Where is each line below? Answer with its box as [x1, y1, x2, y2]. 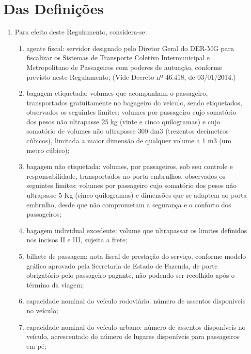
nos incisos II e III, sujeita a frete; [26, 235, 127, 245]
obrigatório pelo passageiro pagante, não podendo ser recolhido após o [26, 270, 235, 280]
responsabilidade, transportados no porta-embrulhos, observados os [26, 170, 225, 181]
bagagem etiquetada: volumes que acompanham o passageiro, [26, 88, 208, 98]
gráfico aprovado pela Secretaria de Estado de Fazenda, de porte [26, 260, 218, 270]
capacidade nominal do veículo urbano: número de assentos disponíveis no [26, 321, 246, 332]
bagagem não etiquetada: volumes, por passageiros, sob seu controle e [26, 161, 233, 171]
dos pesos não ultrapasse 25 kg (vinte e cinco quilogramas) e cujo [26, 116, 220, 126]
